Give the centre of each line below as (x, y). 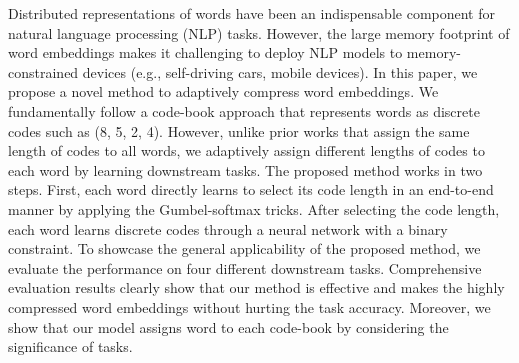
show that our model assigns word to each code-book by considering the (228, 326)
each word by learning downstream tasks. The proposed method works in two (245, 169)
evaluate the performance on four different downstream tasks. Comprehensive (245, 267)
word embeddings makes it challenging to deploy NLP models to (205, 52)
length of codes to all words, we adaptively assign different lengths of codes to (246, 150)
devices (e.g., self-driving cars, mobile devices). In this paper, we (280, 71)
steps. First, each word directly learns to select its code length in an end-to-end (251, 189)
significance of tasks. (70, 346)
